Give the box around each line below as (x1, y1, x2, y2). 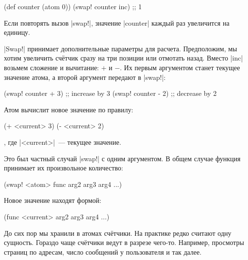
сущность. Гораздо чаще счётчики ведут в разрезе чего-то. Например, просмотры (4, 237, 245, 247)
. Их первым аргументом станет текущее (120, 62, 240, 72)
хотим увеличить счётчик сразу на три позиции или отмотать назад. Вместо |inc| (4, 53, 243, 63)
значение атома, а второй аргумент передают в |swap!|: (4, 72, 166, 82)
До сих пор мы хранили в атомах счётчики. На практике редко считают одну (4, 228, 231, 238)
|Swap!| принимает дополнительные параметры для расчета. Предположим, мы (4, 43, 237, 53)
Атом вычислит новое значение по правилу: (4, 104, 133, 114)
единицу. (4, 27, 31, 37)
